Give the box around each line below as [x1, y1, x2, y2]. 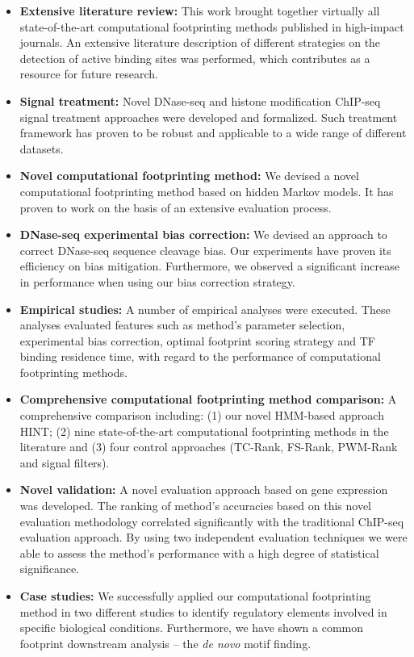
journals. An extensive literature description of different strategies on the [19, 34, 381, 51]
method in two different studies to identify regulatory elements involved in [19, 603, 387, 620]
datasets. [19, 140, 64, 157]
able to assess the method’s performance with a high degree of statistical [19, 544, 379, 561]
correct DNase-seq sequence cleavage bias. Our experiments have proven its [19, 241, 391, 258]
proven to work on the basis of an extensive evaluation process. [19, 199, 332, 216]
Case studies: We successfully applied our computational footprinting [19, 588, 371, 604]
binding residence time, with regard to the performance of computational [19, 348, 381, 365]
